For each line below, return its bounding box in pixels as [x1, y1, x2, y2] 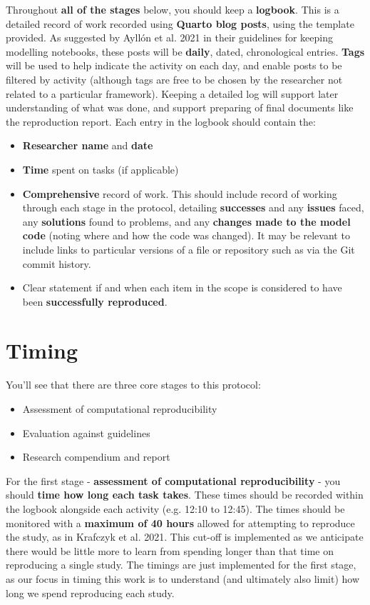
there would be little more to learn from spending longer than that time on [6, 543, 334, 558]
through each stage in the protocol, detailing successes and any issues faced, [22, 200, 364, 215]
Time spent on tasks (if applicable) [22, 161, 179, 176]
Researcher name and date [22, 138, 153, 153]
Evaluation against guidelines [22, 425, 150, 440]
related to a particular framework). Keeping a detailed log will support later [6, 86, 339, 101]
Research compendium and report [22, 449, 170, 464]
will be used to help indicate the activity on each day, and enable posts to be [6, 58, 342, 73]
